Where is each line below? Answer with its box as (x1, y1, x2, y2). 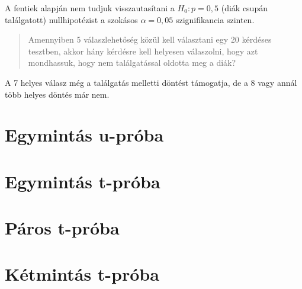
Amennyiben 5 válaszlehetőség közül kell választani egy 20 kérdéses (28, 33, 272, 46)
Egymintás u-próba (5, 123, 164, 147)
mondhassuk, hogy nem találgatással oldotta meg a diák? (28, 56, 236, 69)
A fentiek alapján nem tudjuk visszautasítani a (5, 2, 175, 14)
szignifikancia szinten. (175, 13, 255, 25)
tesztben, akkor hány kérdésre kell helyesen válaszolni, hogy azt (28, 44, 258, 57)
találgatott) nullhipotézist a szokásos (5, 13, 138, 25)
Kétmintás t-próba (5, 262, 159, 286)
